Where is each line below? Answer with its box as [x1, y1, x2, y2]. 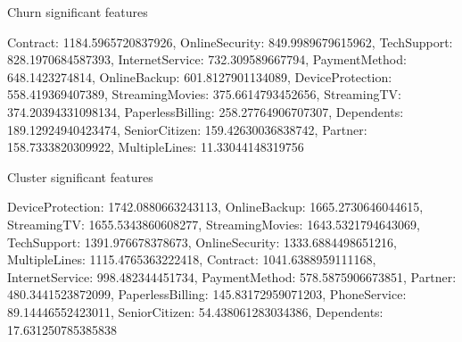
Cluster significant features [7, 167, 153, 186]
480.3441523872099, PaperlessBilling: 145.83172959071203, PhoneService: [7, 285, 407, 304]
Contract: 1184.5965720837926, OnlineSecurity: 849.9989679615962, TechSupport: [7, 32, 453, 51]
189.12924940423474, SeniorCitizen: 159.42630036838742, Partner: [7, 120, 367, 138]
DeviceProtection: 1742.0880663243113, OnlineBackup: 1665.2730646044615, [7, 197, 424, 216]
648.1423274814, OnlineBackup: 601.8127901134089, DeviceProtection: [7, 67, 392, 86]
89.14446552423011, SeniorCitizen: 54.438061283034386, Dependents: [7, 302, 384, 321]
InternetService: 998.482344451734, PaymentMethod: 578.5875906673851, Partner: [7, 267, 457, 286]
